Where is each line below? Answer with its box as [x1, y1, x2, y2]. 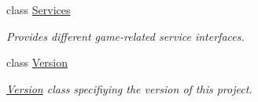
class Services [6, 2, 71, 17]
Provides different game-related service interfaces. [6, 27, 245, 44]
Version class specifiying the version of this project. [6, 80, 252, 97]
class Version [6, 54, 68, 71]
